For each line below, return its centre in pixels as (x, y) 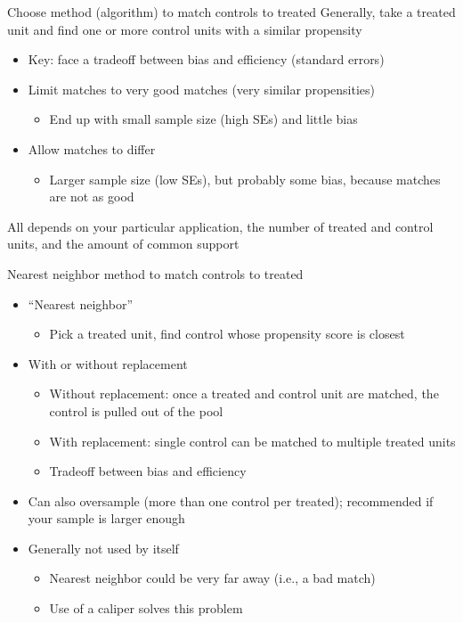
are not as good (92, 197)
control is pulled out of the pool (136, 410)
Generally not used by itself (103, 548)
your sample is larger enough (106, 518)
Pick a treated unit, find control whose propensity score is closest (227, 334)
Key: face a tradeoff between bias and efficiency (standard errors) (206, 59)
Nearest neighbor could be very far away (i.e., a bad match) (212, 578)
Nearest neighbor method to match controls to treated (155, 273)
